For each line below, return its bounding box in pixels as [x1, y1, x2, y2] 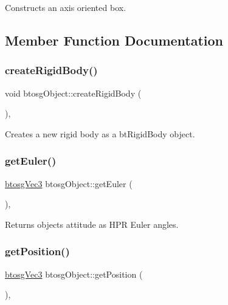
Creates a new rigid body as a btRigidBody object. [5, 127, 195, 140]
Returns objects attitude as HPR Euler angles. [5, 218, 179, 230]
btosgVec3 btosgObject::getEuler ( [5, 177, 133, 190]
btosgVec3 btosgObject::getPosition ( [5, 267, 143, 280]
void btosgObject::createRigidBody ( [5, 86, 142, 99]
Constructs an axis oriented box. [5, 1, 126, 13]
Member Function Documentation [5, 30, 224, 49]
